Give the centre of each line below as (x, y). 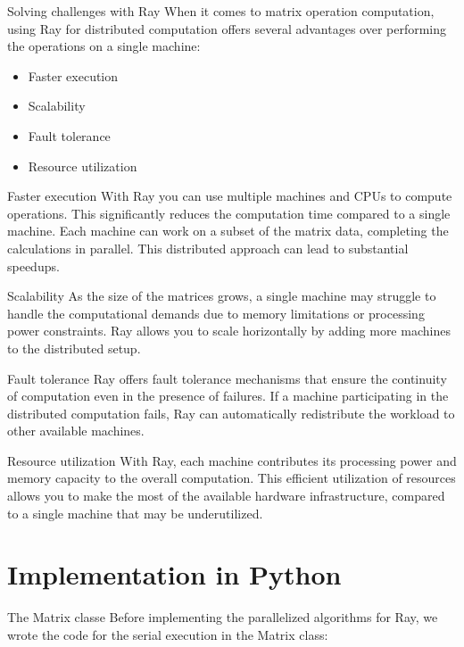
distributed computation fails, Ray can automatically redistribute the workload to (231, 413)
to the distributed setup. (74, 348)
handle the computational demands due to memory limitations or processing (216, 313)
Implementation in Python (174, 574)
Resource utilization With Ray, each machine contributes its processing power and (232, 460)
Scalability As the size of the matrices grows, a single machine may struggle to (222, 296)
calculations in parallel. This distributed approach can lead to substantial (208, 248)
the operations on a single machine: (104, 46)
